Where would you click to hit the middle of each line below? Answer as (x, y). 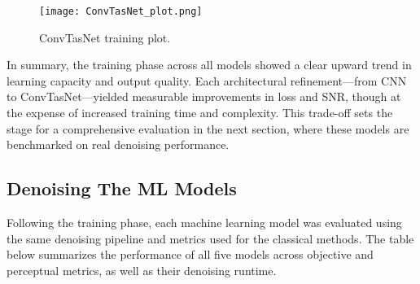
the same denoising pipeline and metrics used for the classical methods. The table (210, 238)
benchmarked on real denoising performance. (118, 144)
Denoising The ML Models (122, 188)
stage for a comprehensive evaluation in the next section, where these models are (208, 128)
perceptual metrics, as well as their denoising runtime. (142, 270)
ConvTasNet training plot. (105, 37)
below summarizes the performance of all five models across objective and (190, 254)
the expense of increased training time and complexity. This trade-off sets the (200, 113)
